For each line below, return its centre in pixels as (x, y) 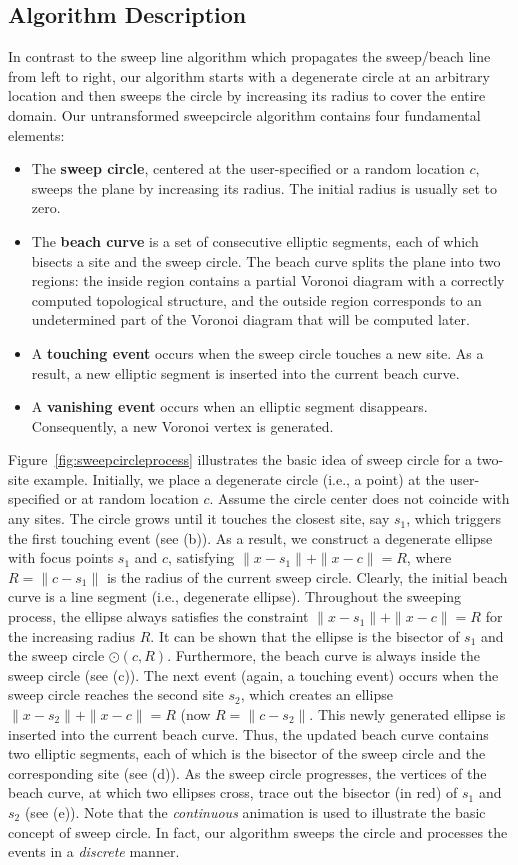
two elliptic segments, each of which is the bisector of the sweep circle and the (247, 753)
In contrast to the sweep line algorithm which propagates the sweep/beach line (249, 56)
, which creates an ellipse (316, 694)
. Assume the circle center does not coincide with (359, 498)
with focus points (61, 557)
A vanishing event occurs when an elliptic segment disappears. (229, 406)
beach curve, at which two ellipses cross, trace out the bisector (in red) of (233, 792)
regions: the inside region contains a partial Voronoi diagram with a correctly (268, 280)
